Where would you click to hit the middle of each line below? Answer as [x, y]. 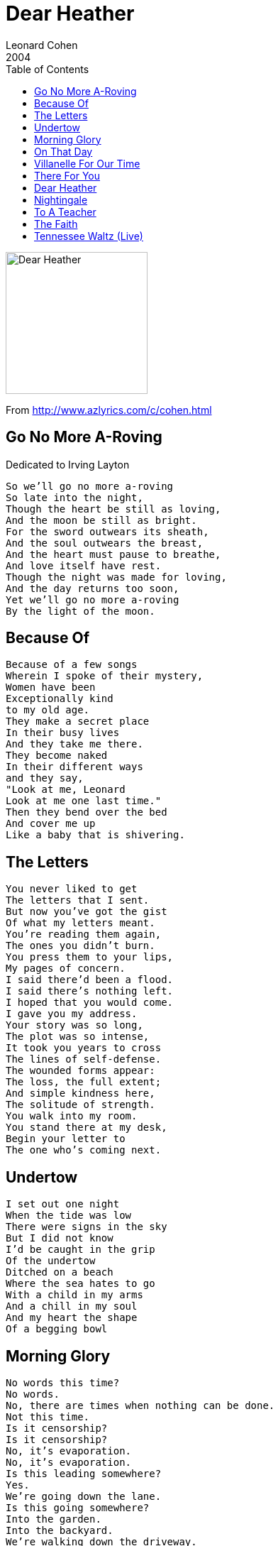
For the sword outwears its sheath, [107, 531]
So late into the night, [74, 497]
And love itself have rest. [84, 565]
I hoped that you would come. [90, 1003]
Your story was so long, [74, 1025]
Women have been [51, 687]
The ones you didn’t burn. [80, 946]
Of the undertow [51, 1261]
